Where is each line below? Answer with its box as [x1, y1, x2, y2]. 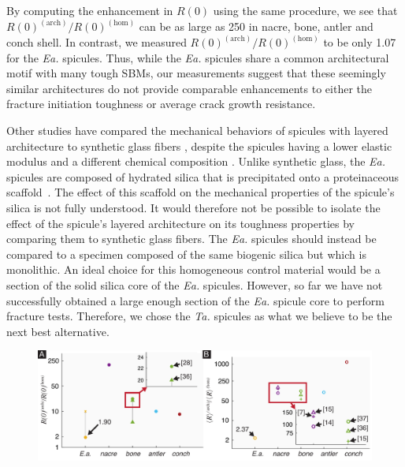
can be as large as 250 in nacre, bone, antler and [139, 18, 373, 35]
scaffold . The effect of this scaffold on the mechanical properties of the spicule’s [6, 184, 395, 200]
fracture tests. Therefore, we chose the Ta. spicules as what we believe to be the [6, 308, 392, 324]
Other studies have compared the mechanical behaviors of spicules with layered [6, 122, 388, 139]
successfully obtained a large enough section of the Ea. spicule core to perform [6, 292, 385, 308]
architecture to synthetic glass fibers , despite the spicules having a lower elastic [6, 137, 392, 154]
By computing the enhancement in [6, 2, 173, 18]
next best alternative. [6, 323, 110, 339]
